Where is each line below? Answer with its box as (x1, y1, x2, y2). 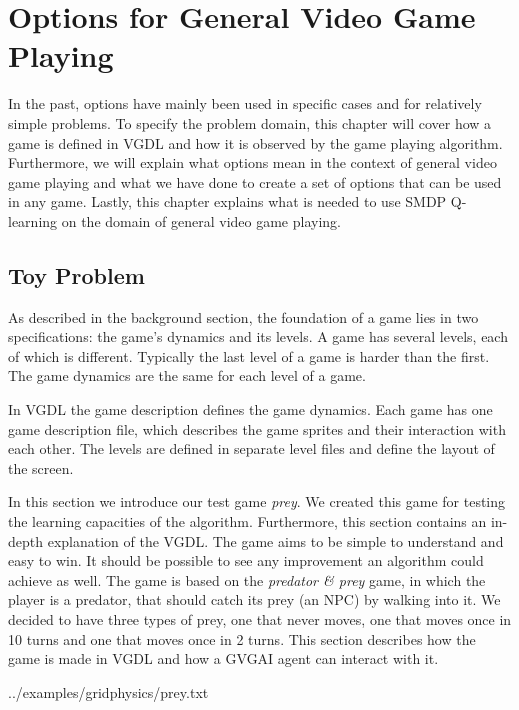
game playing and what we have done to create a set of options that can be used (8, 171, 502, 192)
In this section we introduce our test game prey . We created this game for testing (8, 491, 506, 512)
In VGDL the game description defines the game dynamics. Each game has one (8, 399, 493, 420)
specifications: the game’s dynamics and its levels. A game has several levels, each (8, 326, 508, 347)
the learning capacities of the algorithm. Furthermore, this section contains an (8, 511, 487, 532)
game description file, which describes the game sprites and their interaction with (8, 418, 506, 439)
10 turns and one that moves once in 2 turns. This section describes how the (8, 628, 476, 649)
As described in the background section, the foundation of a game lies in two (8, 306, 479, 327)
